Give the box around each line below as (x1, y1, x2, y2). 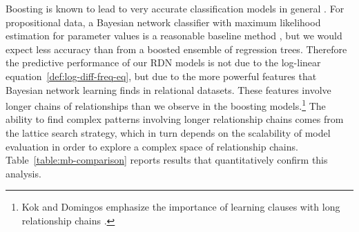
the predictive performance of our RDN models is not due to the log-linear (6, 55, 321, 70)
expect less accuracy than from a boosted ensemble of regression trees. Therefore (6, 41, 347, 56)
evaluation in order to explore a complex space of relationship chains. (6, 139, 298, 153)
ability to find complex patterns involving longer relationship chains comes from (6, 112, 344, 126)
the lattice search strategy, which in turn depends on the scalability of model (6, 126, 331, 139)
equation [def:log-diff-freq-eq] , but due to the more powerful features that (6, 68, 317, 83)
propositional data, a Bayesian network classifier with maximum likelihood (6, 14, 321, 29)
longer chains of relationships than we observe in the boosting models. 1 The (6, 97, 326, 113)
